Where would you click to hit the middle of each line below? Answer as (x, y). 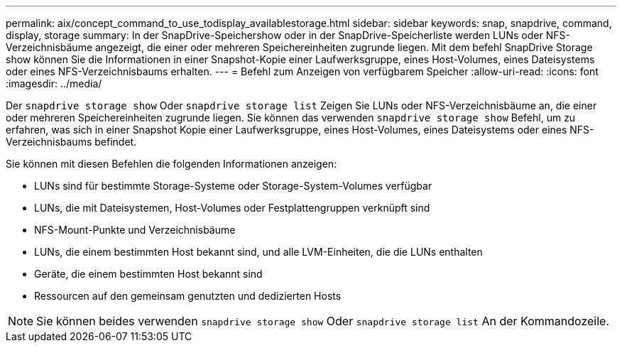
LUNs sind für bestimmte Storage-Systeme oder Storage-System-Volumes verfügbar (233, 186)
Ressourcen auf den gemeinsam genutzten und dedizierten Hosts (188, 296)
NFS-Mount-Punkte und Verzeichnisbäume (135, 230)
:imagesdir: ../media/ (54, 83)
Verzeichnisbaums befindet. (71, 142)
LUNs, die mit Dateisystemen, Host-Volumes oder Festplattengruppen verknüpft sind (232, 208)
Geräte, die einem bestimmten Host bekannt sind (148, 274)
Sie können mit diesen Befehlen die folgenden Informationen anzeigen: (171, 164)
